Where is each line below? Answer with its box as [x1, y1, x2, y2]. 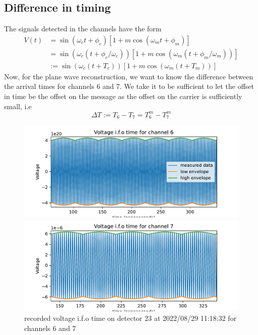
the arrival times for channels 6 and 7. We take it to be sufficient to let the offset [4, 81, 254, 91]
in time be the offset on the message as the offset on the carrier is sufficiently [4, 91, 242, 102]
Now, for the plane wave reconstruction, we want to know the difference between [4, 71, 253, 81]
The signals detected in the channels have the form [4, 23, 162, 34]
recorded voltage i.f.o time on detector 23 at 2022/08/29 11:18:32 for [24, 313, 237, 323]
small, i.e [4, 101, 32, 111]
